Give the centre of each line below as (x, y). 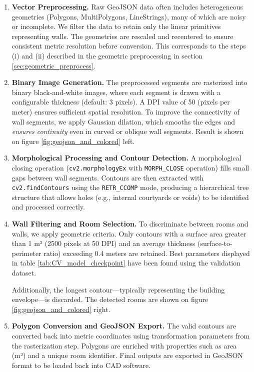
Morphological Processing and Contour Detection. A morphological (126, 158)
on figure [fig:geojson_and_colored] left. (73, 141)
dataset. (24, 272)
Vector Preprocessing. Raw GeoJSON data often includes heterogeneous (127, 6)
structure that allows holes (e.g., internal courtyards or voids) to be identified (130, 197)
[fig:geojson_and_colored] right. (61, 309)
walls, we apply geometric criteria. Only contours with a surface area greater (129, 233)
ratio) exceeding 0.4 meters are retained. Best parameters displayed (147, 253)
